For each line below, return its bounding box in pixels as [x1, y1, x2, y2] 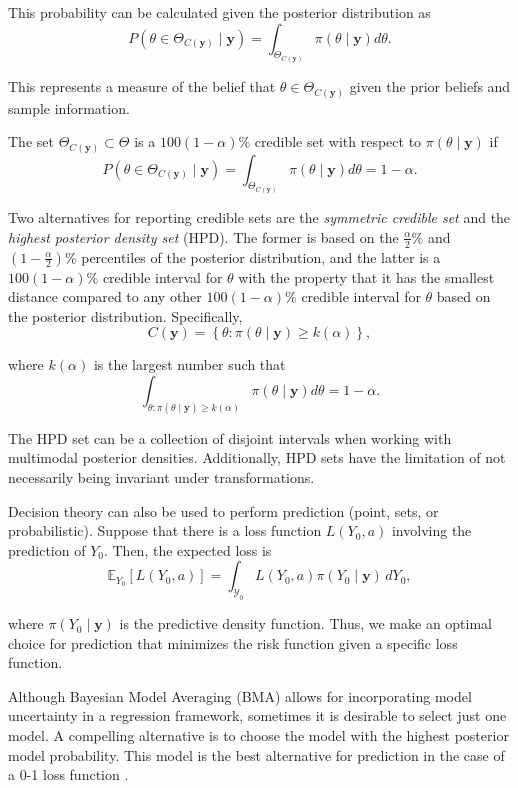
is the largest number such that [93, 354, 286, 375]
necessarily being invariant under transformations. [8, 466, 315, 487]
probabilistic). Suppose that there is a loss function [8, 520, 322, 541]
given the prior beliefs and [349, 76, 511, 97]
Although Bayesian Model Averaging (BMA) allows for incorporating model [8, 685, 472, 706]
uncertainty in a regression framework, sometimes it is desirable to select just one [8, 705, 507, 726]
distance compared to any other [8, 286, 202, 307]
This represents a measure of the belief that [8, 76, 276, 97]
